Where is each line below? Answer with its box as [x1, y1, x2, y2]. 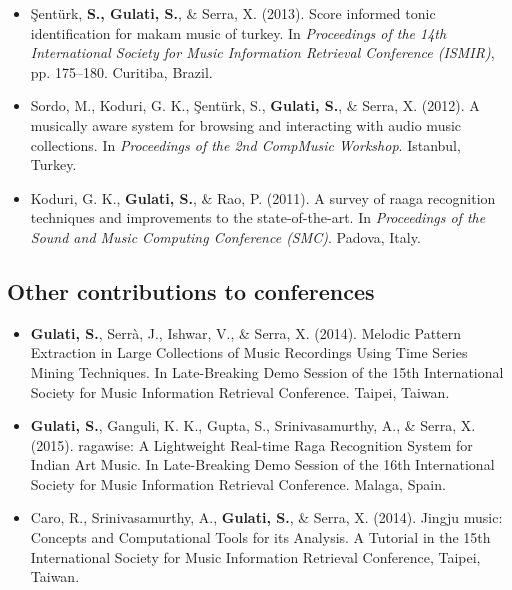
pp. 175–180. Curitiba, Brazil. [30, 61, 213, 82]
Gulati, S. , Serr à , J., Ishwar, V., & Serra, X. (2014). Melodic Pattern [30, 322, 462, 343]
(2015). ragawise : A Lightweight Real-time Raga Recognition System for [30, 434, 473, 455]
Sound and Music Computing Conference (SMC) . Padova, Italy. [30, 226, 421, 247]
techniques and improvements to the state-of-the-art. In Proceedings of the [30, 207, 486, 228]
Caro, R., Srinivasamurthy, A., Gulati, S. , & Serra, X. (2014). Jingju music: [30, 507, 503, 528]
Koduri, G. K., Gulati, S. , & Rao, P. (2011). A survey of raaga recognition [30, 187, 496, 208]
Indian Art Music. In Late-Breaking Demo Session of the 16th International [30, 454, 495, 475]
